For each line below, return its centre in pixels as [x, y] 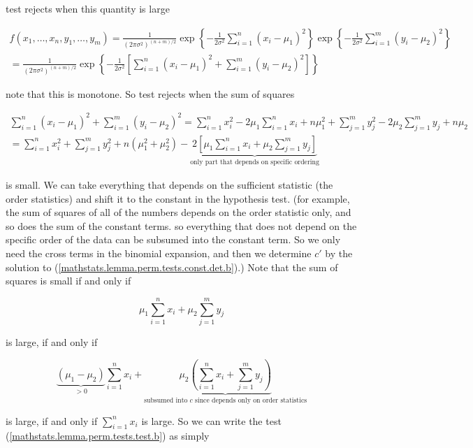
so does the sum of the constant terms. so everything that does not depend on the [181, 225]
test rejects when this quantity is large [88, 8]
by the [339, 253]
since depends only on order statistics [251, 401]
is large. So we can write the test [211, 420]
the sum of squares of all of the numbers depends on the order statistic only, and [179, 212]
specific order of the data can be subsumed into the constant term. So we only [173, 239]
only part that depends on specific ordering [255, 162]
